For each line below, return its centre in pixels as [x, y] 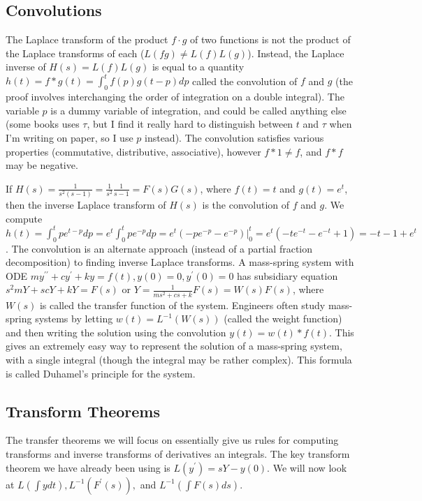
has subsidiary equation [288, 275]
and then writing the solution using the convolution [116, 332]
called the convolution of [245, 81]
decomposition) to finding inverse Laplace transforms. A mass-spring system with [180, 262]
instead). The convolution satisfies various [234, 138]
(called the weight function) [283, 319]
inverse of [26, 67]
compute [24, 218]
